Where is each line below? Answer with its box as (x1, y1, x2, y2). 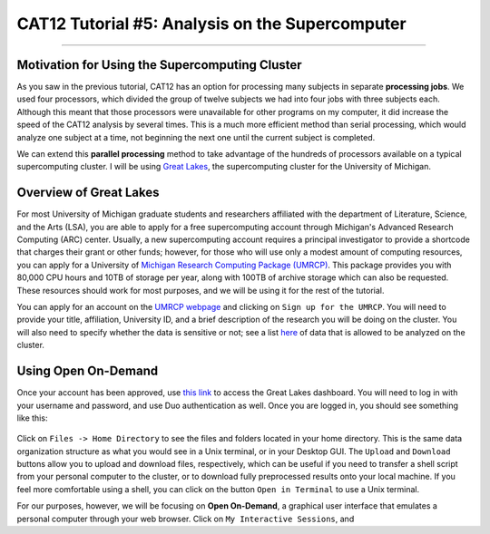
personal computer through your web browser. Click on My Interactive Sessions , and (16, 513, 355, 524)
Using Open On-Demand (16, 364, 159, 379)
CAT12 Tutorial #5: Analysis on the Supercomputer (16, 14, 407, 34)
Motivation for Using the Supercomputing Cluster (16, 57, 303, 73)
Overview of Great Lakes (16, 185, 160, 200)
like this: (16, 413, 48, 423)
